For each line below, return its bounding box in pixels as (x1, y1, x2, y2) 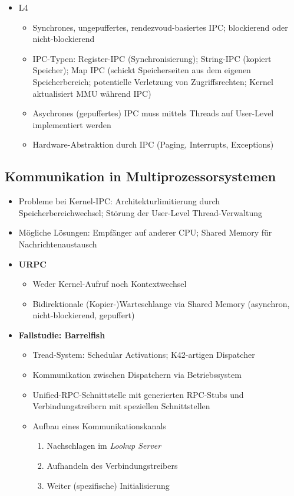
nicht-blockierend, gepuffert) (32, 309, 135, 321)
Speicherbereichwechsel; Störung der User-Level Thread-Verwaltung (18, 206, 263, 218)
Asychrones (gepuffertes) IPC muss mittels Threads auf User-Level (32, 107, 274, 119)
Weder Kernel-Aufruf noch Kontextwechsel (32, 278, 187, 290)
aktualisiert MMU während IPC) (32, 87, 151, 99)
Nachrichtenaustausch (18, 237, 97, 250)
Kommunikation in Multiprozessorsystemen (5, 167, 276, 185)
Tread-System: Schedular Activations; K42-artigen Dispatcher (32, 348, 255, 361)
